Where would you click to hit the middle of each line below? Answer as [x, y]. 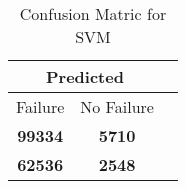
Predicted [85, 76]
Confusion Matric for [93, 13]
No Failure [117, 106]
